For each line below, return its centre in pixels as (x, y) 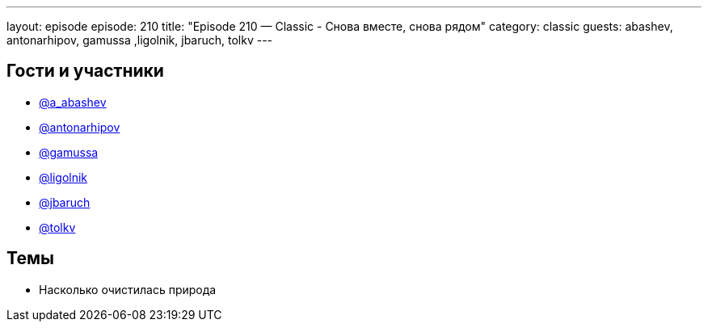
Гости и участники (85, 71)
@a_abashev (73, 102)
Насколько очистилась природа (128, 289)
